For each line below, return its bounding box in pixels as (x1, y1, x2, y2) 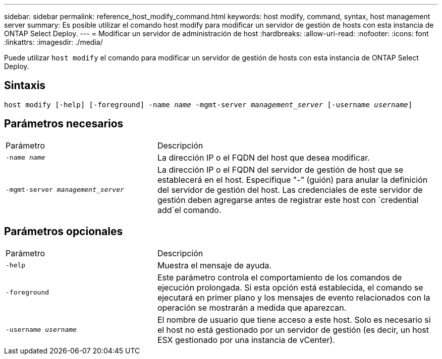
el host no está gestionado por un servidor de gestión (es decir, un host (157, 324, 429, 335)
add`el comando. (157, 204, 222, 215)
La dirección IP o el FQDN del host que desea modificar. (157, 152, 370, 163)
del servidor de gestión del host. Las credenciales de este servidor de (157, 184, 423, 195)
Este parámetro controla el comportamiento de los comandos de (157, 272, 402, 282)
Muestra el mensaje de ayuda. (157, 260, 272, 270)
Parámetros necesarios (4, 117, 124, 130)
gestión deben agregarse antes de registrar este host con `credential (157, 194, 419, 205)
